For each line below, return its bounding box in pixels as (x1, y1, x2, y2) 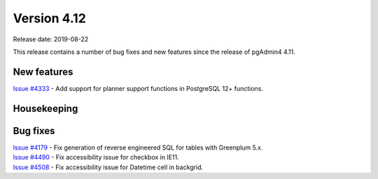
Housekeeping (13, 102, 78, 115)
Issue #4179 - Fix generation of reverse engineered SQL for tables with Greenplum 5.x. (13, 143, 263, 152)
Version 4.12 (13, 10, 87, 26)
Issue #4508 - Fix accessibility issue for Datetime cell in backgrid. (13, 163, 204, 171)
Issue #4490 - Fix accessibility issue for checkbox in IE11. (13, 153, 180, 162)
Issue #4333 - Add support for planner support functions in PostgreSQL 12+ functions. (13, 84, 264, 92)
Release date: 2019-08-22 (13, 35, 89, 43)
